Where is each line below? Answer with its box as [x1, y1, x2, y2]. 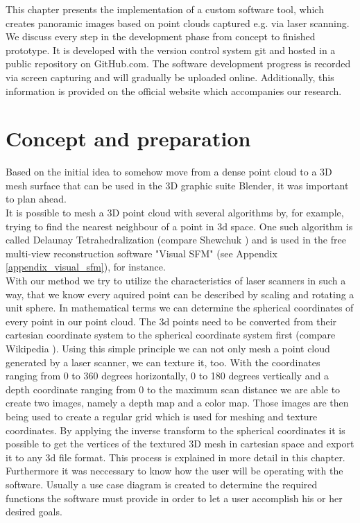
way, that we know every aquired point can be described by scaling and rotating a [6, 286, 354, 301]
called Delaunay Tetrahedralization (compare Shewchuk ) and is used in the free [6, 232, 346, 247]
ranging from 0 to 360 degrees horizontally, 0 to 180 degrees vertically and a [6, 368, 329, 383]
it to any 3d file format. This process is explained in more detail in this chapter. [6, 449, 345, 464]
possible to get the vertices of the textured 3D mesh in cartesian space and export [6, 436, 354, 451]
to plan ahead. [6, 191, 67, 206]
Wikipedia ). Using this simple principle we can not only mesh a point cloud [6, 341, 330, 355]
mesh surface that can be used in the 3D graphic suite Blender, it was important [6, 178, 349, 192]
